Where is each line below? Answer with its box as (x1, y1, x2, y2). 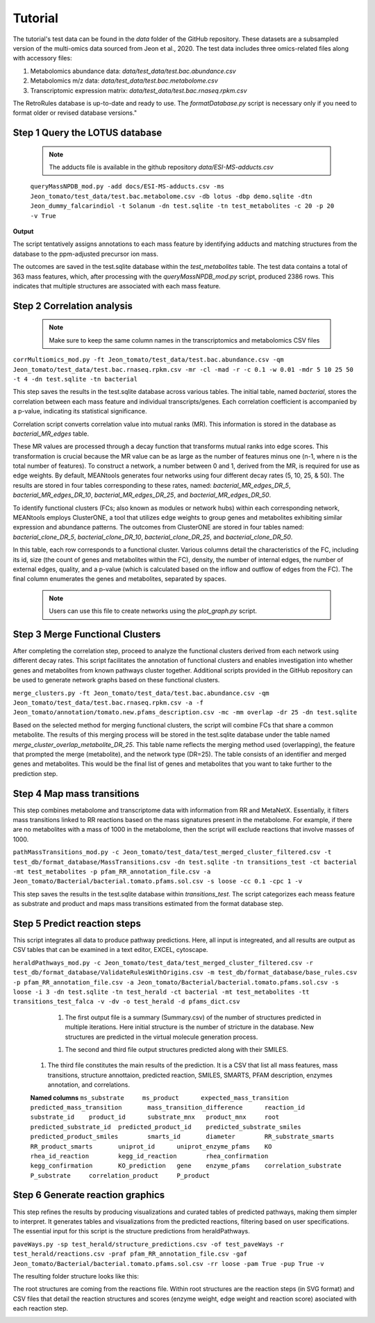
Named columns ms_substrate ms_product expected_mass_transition (30, 1093, 290, 1101)
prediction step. (12, 769, 58, 778)
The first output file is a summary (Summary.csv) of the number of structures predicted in (65, 1013, 322, 1021)
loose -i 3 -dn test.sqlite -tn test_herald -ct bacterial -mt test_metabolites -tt (12, 988, 310, 996)
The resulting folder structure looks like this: (12, 1272, 139, 1280)
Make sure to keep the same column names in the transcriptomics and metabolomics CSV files (49, 336, 320, 344)
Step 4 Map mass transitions (12, 787, 140, 799)
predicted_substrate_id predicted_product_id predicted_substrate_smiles (30, 1123, 301, 1131)
